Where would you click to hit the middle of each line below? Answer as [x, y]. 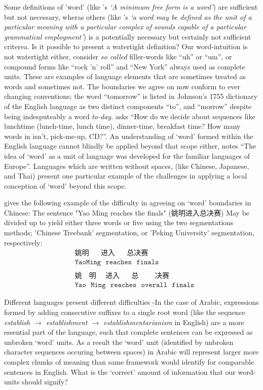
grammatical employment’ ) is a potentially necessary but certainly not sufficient [128, 36]
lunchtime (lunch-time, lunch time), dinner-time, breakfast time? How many [122, 126]
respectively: [23, 242]
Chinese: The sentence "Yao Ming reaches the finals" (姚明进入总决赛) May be [127, 212]
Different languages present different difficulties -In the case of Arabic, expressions [131, 302]
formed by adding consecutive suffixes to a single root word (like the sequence [125, 312]
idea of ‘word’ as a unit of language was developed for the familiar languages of [127, 155]
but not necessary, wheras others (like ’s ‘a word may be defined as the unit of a [128, 16]
